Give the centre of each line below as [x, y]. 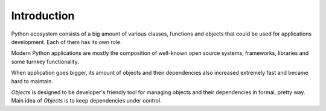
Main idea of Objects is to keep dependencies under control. [87, 101]
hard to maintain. [32, 81]
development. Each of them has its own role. [66, 42]
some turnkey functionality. [45, 62]
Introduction [43, 16]
